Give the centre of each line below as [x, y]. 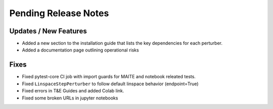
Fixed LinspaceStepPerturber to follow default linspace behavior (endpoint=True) [110, 84]
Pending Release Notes [59, 13]
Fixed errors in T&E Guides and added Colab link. [73, 91]
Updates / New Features [48, 31]
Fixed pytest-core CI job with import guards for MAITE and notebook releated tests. [109, 77]
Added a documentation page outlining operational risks [80, 50]
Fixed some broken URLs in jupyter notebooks [70, 98]
